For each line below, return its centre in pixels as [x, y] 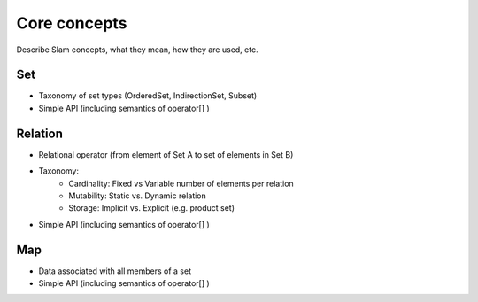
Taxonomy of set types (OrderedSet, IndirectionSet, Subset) [148, 96]
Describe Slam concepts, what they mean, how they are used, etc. [137, 50]
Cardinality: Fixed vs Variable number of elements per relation [181, 183]
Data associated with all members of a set [115, 271]
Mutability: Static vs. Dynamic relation [138, 196]
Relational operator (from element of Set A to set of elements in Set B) [166, 154]
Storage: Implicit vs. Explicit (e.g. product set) [151, 208]
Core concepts [72, 23]
